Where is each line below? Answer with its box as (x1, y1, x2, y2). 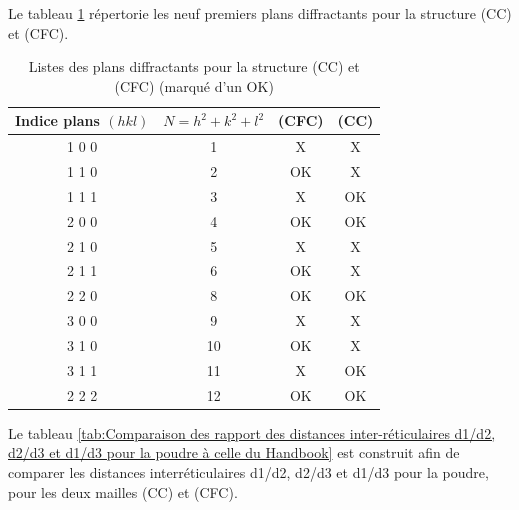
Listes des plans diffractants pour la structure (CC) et (28, 56, 360, 77)
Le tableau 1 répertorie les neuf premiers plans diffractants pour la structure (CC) (8, 3, 512, 23)
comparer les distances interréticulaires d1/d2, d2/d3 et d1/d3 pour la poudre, (8, 461, 489, 482)
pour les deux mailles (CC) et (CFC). (8, 481, 238, 502)
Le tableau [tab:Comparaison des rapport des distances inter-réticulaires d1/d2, (8, 422, 496, 443)
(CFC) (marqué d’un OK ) (114, 75, 274, 96)
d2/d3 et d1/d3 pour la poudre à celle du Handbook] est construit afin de (8, 442, 460, 463)
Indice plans (15, 110, 100, 131)
